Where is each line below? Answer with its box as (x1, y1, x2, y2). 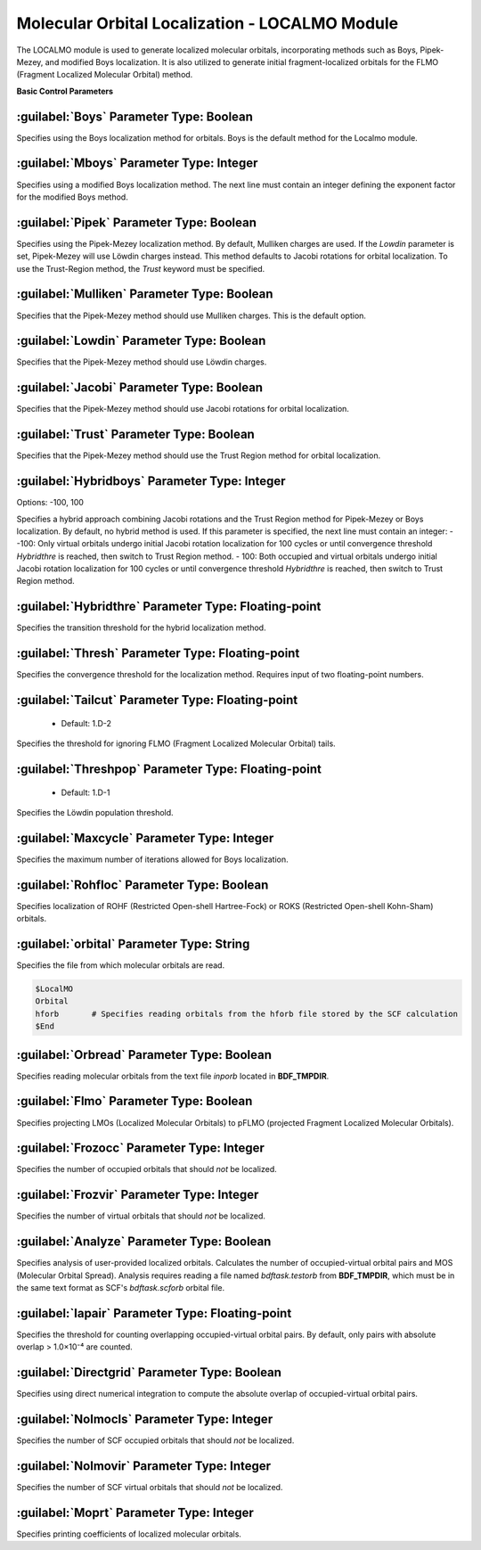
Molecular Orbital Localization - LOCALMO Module (16, 13, 399, 33)
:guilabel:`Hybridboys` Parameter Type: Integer (16, 473, 286, 489)
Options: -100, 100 (16, 497, 85, 508)
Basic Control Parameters (16, 86, 114, 96)
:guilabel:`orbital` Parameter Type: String (16, 936, 250, 951)
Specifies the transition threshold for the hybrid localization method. (16, 622, 266, 633)
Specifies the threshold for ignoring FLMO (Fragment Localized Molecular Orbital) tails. (16, 738, 336, 749)
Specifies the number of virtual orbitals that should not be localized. (16, 1210, 266, 1221)
